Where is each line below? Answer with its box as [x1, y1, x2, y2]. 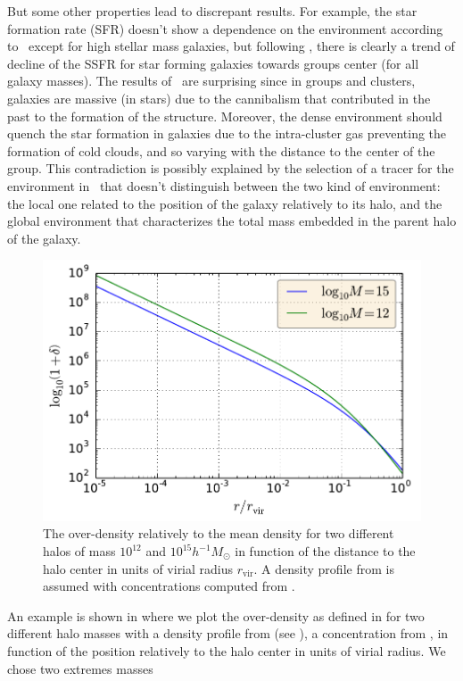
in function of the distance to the [235, 542, 416, 561]
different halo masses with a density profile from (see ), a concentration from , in [7, 624, 449, 643]
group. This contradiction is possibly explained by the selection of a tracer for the [7, 159, 454, 178]
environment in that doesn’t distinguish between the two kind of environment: [7, 176, 441, 195]
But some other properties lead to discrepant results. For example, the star [7, 2, 418, 20]
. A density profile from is [253, 559, 394, 577]
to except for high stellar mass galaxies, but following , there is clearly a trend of [7, 37, 455, 55]
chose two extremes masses [7, 659, 153, 677]
